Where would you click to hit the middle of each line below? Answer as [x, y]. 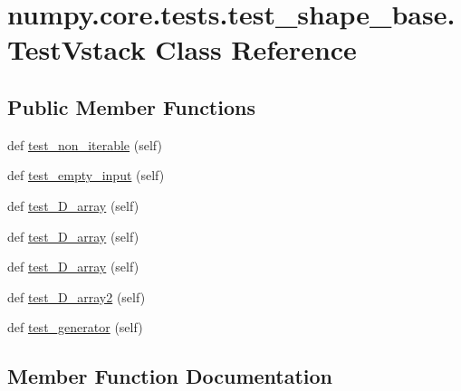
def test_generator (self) [75, 327]
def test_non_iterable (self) [85, 144]
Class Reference [256, 49]
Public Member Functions [131, 106]
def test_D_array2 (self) [77, 296]
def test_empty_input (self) [86, 175]
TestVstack [77, 49]
